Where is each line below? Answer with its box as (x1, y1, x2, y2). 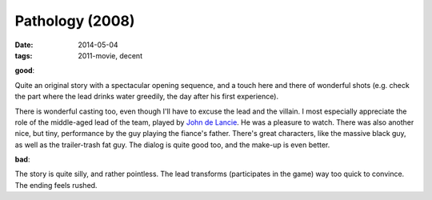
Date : (14, 40, 34, 50)
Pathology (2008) (14, 12, 135, 30)
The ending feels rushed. (14, 180, 98, 190)
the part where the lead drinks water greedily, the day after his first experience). (14, 92, 279, 102)
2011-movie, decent (78, 50, 143, 60)
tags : (14, 50, 33, 60)
